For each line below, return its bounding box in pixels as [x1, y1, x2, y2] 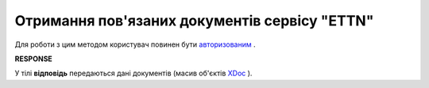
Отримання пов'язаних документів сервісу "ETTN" [14, 12, 374, 29]
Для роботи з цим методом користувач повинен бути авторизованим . [14, 40, 256, 49]
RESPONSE [14, 54, 53, 63]
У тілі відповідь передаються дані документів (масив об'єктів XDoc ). [14, 68, 253, 78]
